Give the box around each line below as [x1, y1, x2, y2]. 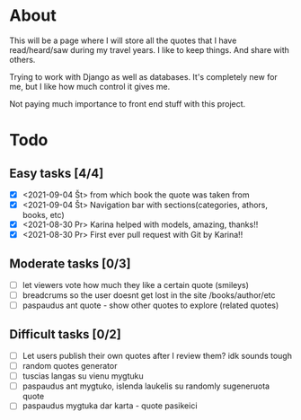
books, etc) [22, 210, 65, 221]
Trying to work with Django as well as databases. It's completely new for [9, 71, 279, 82]
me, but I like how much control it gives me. [9, 81, 171, 92]
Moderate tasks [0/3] [9, 256, 131, 271]
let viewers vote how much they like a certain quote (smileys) [22, 280, 250, 290]
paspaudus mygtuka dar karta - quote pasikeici [22, 400, 198, 411]
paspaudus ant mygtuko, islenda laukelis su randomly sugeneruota [22, 381, 270, 391]
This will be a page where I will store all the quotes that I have [9, 35, 237, 46]
